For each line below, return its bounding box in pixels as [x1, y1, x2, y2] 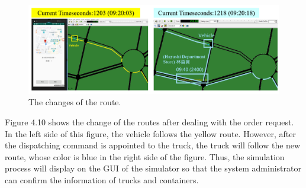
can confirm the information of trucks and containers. [5, 173, 199, 186]
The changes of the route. [28, 96, 121, 108]
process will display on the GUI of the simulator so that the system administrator [5, 162, 301, 174]
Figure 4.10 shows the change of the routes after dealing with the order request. [5, 115, 294, 128]
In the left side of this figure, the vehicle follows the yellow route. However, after [5, 127, 296, 140]
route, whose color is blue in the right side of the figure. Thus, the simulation [5, 150, 285, 163]
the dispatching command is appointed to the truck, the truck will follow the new [5, 139, 301, 151]
